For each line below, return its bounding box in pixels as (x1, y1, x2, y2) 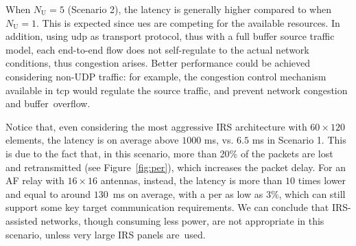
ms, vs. (204, 133, 234, 147)
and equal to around (5, 186, 91, 201)
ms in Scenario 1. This (252, 133, 346, 147)
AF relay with (5, 173, 64, 188)
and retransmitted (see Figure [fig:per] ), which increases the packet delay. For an (5, 159, 346, 174)
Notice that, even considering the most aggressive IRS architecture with (5, 119, 307, 133)
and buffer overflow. (5, 96, 91, 111)
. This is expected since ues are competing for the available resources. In (36, 15, 340, 30)
